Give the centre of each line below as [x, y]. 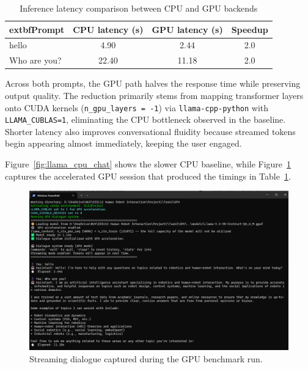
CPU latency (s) [108, 29]
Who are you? [35, 60]
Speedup [250, 29]
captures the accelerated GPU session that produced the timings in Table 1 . [148, 176]
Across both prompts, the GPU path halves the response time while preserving [153, 83]
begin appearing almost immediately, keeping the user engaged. [123, 143]
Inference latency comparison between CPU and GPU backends [139, 8]
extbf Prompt [37, 29]
